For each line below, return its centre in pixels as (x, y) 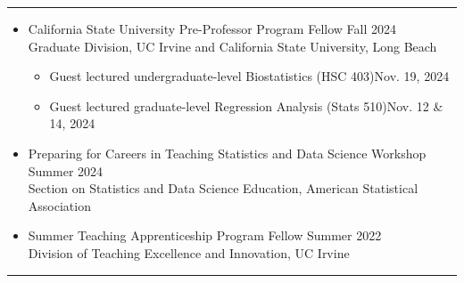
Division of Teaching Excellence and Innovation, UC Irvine (189, 252)
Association (59, 205)
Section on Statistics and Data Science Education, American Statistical (223, 188)
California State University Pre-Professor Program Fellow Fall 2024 (212, 28)
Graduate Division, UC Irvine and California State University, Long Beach (232, 46)
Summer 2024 (66, 170)
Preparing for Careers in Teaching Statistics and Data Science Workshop (227, 153)
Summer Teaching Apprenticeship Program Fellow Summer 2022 (205, 235)
